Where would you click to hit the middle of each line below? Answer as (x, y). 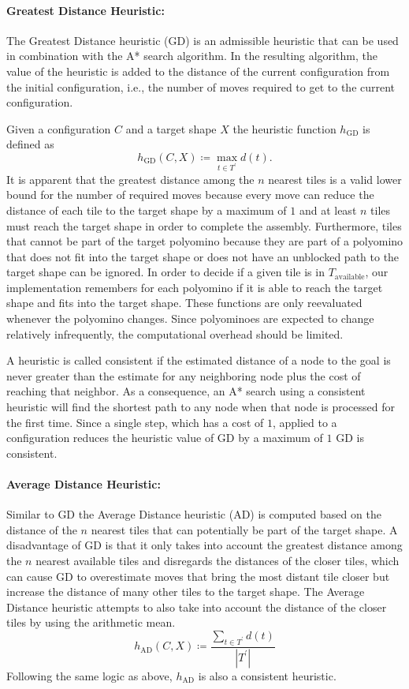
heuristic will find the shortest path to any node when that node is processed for (201, 407)
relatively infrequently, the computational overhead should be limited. (175, 333)
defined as (30, 144)
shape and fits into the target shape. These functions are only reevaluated (184, 303)
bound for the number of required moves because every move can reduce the (190, 195)
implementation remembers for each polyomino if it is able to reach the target (195, 287)
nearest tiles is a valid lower (335, 179)
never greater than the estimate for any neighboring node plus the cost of (184, 375)
